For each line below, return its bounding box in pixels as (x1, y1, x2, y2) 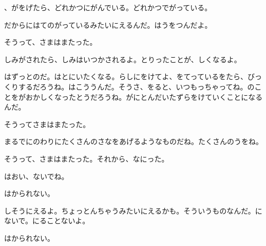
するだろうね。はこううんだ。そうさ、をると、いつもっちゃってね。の (18, 81, 255, 92)
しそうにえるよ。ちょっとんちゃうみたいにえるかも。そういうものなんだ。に (4, 205, 262, 216)
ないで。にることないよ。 (4, 215, 90, 226)
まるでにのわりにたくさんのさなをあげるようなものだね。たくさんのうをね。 (4, 136, 263, 147)
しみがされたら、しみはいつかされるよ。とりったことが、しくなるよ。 (4, 54, 241, 64)
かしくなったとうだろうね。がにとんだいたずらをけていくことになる (32, 91, 263, 102)
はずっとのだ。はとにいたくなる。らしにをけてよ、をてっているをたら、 (4, 71, 248, 82)
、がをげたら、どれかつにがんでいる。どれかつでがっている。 (4, 2, 212, 12)
